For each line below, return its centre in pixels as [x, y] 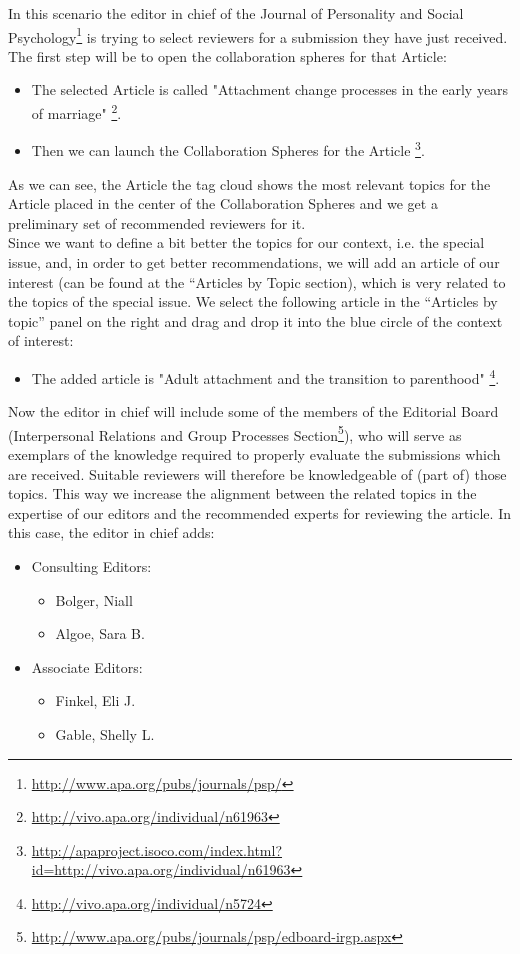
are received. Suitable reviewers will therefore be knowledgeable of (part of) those [257, 473]
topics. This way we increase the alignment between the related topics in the [242, 493]
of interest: [41, 340]
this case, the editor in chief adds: [111, 532]
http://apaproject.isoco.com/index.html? [157, 849]
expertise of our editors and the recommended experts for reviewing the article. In [259, 512]
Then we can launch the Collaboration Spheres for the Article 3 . [228, 148]
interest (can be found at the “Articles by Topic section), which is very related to [257, 281]
